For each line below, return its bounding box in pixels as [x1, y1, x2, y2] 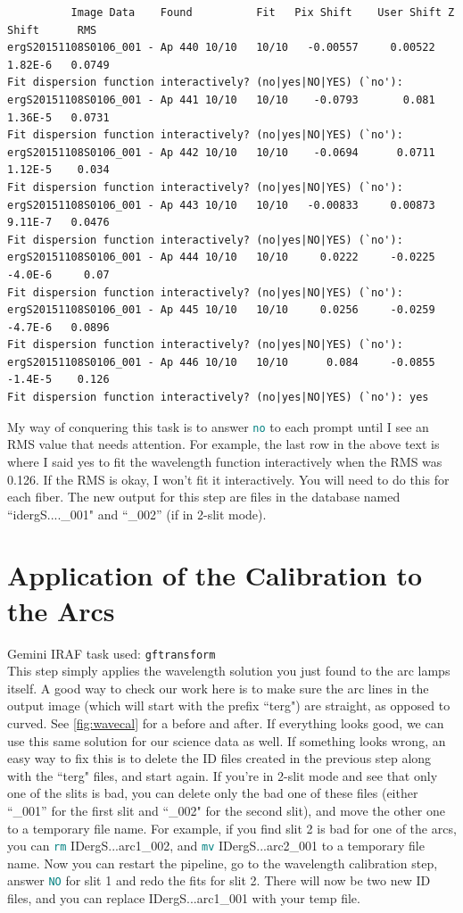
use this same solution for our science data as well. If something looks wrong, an [7, 731, 446, 750]
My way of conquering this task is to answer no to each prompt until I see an [7, 417, 429, 436]
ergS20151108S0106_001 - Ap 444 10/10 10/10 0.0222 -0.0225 [7, 251, 435, 264]
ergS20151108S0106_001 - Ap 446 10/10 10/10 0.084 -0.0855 [7, 355, 435, 369]
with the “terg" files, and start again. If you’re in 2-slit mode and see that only [7, 766, 438, 784]
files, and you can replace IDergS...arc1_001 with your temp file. [7, 889, 360, 908]
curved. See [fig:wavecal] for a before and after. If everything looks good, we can [7, 714, 444, 733]
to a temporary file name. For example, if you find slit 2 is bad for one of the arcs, [7, 818, 457, 837]
